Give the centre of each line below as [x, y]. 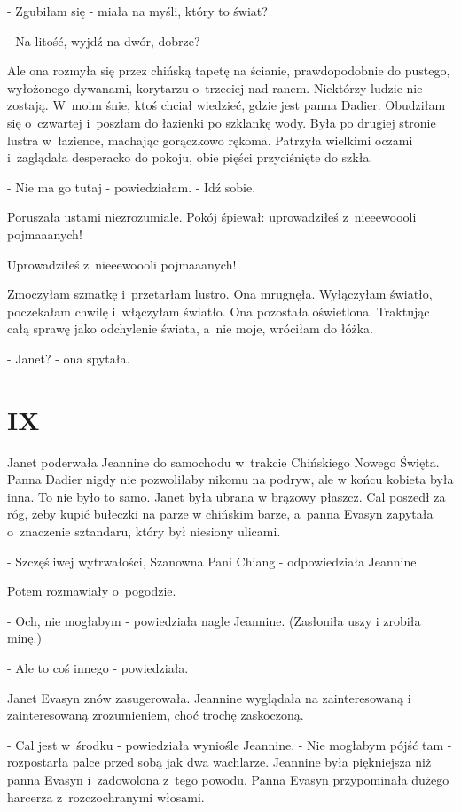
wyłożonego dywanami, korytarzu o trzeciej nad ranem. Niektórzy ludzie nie [215, 87]
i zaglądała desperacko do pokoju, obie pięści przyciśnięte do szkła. [190, 157]
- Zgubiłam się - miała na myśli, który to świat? [137, 11]
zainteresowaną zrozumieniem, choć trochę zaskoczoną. [156, 715]
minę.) [24, 638]
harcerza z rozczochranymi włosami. [106, 796]
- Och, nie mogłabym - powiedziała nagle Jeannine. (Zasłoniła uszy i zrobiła [214, 620]
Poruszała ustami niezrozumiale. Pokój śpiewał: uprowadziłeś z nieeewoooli [212, 217]
